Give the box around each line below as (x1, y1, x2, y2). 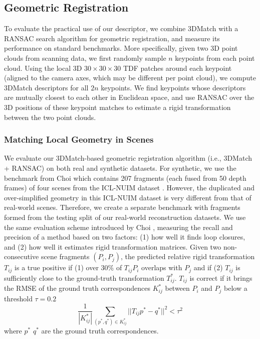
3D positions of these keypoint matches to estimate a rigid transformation (4, 101, 231, 112)
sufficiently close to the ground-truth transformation (4, 272, 164, 283)
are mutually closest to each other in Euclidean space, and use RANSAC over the (4, 92, 254, 102)
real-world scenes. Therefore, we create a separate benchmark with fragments (4, 202, 240, 212)
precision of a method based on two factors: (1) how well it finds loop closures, (4, 232, 245, 242)
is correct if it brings (189, 272, 252, 283)
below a (224, 283, 247, 293)
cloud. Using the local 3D (4, 62, 82, 73)
